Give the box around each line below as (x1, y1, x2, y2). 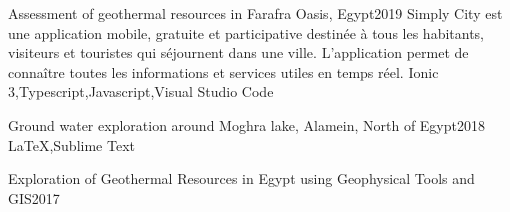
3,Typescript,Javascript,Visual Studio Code (8, 81, 274, 102)
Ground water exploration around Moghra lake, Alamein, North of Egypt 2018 (8, 114, 485, 135)
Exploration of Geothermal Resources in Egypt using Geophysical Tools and (8, 168, 475, 189)
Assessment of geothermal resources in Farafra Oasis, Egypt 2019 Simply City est (8, 3, 503, 23)
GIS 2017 (8, 187, 60, 208)
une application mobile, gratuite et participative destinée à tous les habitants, (8, 22, 485, 43)
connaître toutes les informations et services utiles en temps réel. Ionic (8, 61, 439, 82)
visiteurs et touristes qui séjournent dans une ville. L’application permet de (8, 42, 469, 63)
